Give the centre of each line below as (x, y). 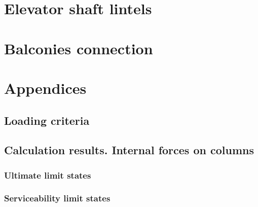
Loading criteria (47, 120)
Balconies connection (79, 48)
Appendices (45, 88)
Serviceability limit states (57, 198)
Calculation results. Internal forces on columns (129, 150)
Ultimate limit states (48, 175)
